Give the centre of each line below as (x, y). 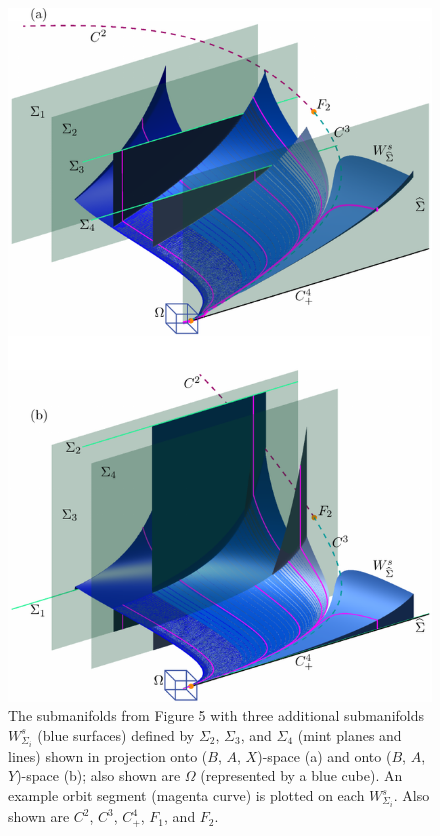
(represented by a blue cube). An (301, 775)
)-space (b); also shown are (98, 775)
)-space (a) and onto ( (324, 755)
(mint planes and (349, 734)
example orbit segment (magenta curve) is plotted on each (186, 795)
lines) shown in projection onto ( (108, 755)
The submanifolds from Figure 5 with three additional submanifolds (216, 715)
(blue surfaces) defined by (116, 734)
